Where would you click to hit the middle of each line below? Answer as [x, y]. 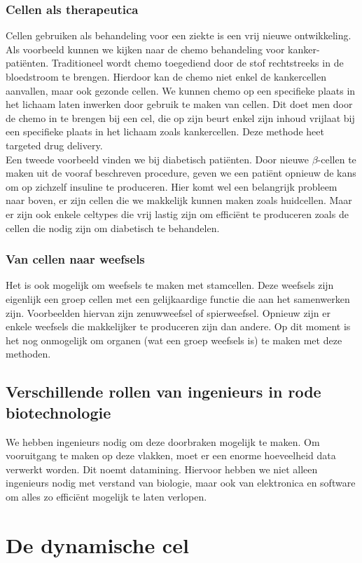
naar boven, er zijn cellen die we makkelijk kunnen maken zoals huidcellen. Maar [179, 200]
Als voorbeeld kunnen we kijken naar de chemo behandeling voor [145, 49]
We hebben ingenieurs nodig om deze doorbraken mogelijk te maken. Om [163, 441]
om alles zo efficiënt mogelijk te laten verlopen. [106, 496]
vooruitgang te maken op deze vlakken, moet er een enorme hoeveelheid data [171, 455]
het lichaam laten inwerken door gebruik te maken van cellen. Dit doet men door [179, 104]
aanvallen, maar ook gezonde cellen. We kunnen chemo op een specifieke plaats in [181, 90]
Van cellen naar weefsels [75, 259]
